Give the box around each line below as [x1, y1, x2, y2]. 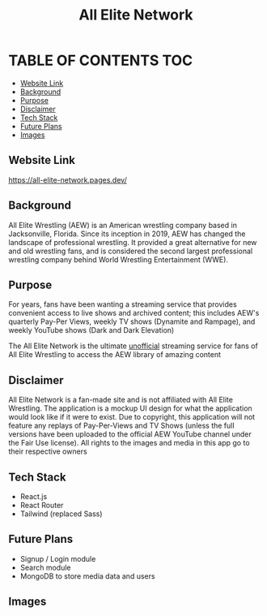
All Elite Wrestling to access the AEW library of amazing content [8, 350, 221, 360]
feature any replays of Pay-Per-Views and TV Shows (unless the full [8, 420, 235, 431]
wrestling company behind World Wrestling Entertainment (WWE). [8, 254, 229, 265]
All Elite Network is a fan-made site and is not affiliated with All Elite [8, 395, 233, 405]
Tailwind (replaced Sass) [19, 509, 103, 519]
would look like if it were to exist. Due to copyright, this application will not [8, 412, 256, 422]
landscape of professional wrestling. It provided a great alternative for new [8, 237, 257, 247]
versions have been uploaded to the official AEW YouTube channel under [8, 429, 252, 439]
